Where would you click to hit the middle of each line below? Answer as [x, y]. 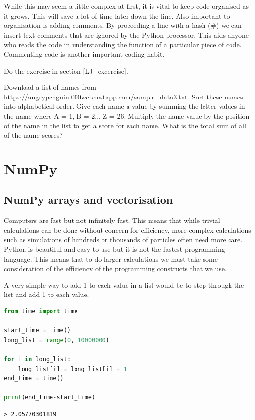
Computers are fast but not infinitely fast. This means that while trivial [112, 220]
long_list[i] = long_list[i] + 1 [72, 369]
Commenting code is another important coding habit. [84, 54]
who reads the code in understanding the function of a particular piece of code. [123, 44]
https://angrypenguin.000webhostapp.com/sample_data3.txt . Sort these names [124, 96]
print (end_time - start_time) [50, 398]
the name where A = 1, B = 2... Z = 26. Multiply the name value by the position [127, 115]
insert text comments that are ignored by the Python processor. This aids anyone [126, 35]
